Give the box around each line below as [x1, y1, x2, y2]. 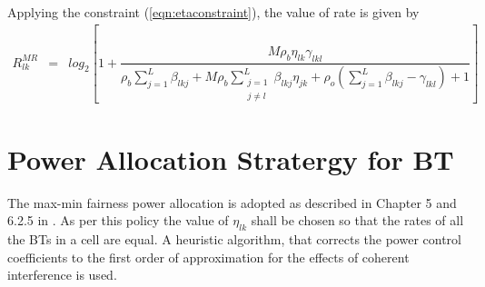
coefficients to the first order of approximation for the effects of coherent [7, 247, 410, 266]
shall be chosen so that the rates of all [251, 211, 464, 230]
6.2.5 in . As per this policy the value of [7, 211, 229, 230]
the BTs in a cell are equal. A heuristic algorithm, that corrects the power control [7, 230, 461, 249]
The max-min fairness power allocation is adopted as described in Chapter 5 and [7, 193, 457, 212]
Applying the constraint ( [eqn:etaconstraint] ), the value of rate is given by [7, 3, 420, 21]
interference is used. [7, 265, 117, 284]
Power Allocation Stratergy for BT [7, 140, 454, 177]
